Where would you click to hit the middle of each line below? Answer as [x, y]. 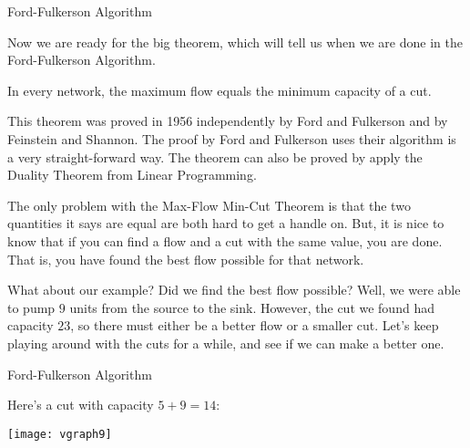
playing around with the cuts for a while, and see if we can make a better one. [226, 343]
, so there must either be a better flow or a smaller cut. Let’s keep [255, 325]
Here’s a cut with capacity [81, 405]
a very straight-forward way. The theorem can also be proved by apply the [215, 156]
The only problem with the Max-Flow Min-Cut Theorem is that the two [209, 205]
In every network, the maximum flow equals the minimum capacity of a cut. [220, 90]
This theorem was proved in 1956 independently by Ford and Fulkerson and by [228, 121]
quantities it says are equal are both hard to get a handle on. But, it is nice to [226, 223]
